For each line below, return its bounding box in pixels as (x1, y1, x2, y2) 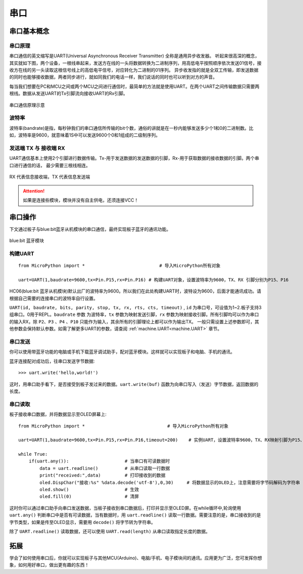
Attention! (23, 187, 45, 194)
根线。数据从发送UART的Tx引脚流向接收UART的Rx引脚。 (9, 90, 128, 97)
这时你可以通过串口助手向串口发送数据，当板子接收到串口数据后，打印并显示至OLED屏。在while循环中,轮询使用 (9, 505, 241, 511)
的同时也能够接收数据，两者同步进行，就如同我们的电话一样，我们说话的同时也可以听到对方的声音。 (9, 74, 217, 80)
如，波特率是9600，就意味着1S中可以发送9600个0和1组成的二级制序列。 (9, 132, 161, 138)
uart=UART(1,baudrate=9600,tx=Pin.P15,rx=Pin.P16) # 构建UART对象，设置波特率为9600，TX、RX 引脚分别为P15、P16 (18, 277, 289, 282)
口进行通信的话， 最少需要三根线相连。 (9, 162, 90, 168)
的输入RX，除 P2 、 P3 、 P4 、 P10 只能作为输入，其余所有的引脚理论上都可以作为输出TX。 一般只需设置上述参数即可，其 (9, 318, 260, 324)
